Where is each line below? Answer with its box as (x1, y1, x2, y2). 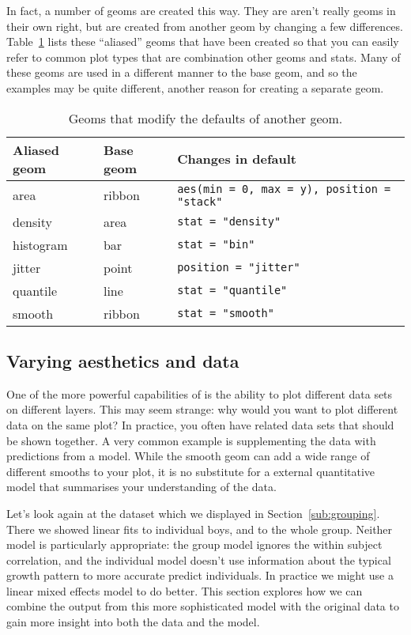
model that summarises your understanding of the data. (6, 478, 277, 495)
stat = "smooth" (177, 307, 274, 320)
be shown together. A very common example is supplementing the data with (6, 432, 376, 448)
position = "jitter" (177, 261, 300, 274)
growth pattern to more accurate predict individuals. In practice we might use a (6, 567, 394, 584)
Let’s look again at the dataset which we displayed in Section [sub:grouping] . (6, 505, 380, 521)
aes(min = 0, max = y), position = (177, 182, 391, 195)
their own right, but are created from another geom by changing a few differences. (6, 17, 403, 34)
